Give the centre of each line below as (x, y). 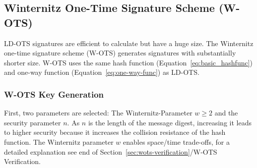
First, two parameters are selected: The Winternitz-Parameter (98, 113)
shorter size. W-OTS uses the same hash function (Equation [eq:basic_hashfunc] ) (128, 62)
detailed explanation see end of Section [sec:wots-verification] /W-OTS (111, 151)
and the (226, 113)
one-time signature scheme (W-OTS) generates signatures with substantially (120, 53)
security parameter (32, 122)
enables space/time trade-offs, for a (176, 141)
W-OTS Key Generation (54, 94)
